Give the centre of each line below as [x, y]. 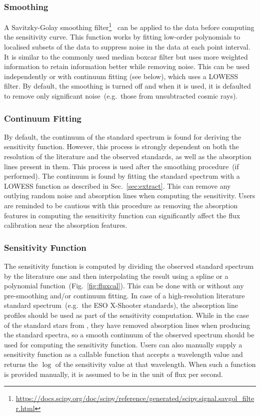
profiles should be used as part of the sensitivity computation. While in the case [126, 315]
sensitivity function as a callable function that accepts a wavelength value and [123, 354]
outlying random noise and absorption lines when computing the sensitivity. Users [130, 195]
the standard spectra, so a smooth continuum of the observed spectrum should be [129, 335]
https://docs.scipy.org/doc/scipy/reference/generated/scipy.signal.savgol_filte [135, 398]
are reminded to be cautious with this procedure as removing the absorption [121, 205]
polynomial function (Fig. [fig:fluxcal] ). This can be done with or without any [124, 286]
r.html [25, 408]
